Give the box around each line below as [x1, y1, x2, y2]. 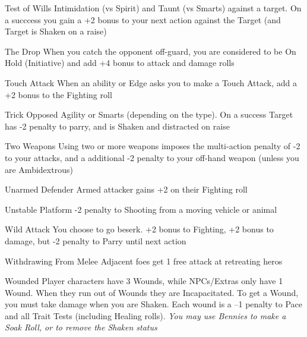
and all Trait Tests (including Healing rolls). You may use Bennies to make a [5, 309, 286, 322]
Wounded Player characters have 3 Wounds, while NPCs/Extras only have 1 [5, 275, 283, 287]
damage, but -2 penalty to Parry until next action [5, 234, 186, 247]
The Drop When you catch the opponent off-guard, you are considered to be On [5, 45, 296, 57]
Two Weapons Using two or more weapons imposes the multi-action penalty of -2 [5, 140, 300, 152]
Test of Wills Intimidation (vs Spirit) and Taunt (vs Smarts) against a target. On [5, 2, 302, 14]
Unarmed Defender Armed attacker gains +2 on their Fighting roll [5, 183, 248, 196]
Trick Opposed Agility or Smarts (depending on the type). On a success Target [5, 108, 293, 121]
